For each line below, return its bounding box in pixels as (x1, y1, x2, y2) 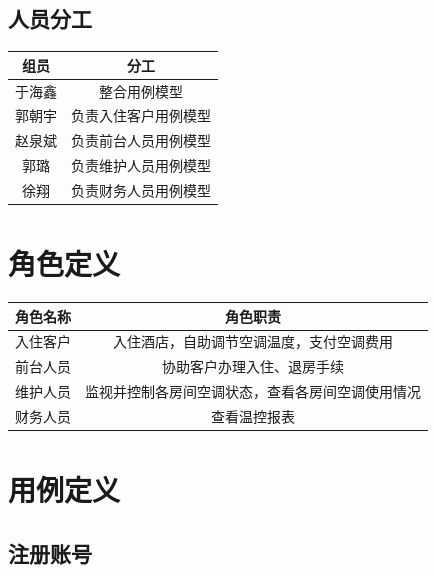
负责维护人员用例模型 (71, 155, 211, 176)
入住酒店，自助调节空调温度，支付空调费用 (113, 331, 393, 352)
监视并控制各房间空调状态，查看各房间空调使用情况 (85, 381, 421, 402)
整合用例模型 (99, 80, 183, 101)
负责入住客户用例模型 (71, 105, 211, 126)
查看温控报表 (211, 406, 295, 427)
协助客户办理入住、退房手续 (162, 356, 344, 377)
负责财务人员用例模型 (71, 179, 211, 200)
